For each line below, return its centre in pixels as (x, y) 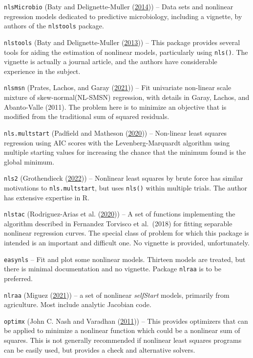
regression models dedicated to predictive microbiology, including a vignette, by (123, 16)
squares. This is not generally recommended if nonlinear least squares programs (123, 340)
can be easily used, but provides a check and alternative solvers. (100, 349)
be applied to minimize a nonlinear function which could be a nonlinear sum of (122, 330)
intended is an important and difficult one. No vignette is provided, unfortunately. (127, 243)
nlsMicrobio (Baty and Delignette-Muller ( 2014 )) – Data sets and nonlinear (119, 6)
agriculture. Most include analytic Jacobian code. (78, 304)
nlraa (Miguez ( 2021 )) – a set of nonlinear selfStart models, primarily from (117, 295)
